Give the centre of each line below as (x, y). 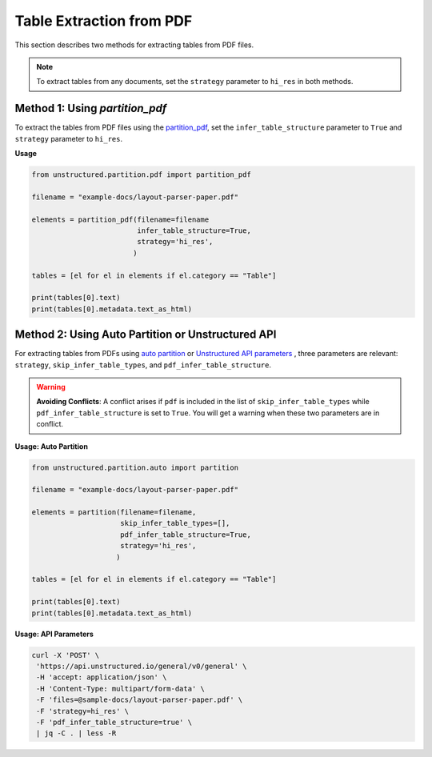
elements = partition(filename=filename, (114, 513)
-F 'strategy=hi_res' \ (83, 711)
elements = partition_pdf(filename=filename (120, 219)
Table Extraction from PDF (104, 21)
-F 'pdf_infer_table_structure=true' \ (114, 722)
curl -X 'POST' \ (66, 655)
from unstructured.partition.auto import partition (135, 467)
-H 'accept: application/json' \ (102, 677)
